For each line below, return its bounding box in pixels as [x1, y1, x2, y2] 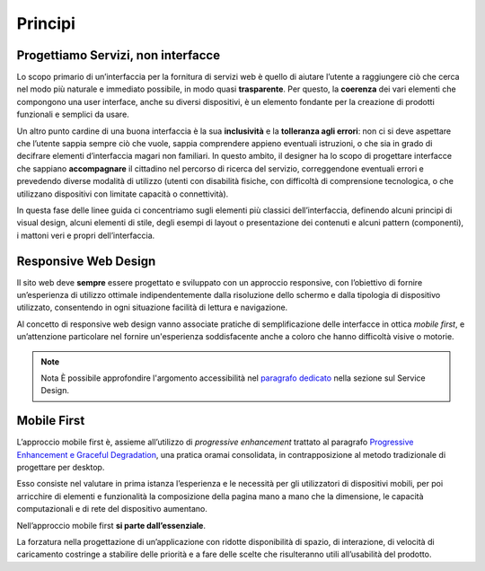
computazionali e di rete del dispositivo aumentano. [16, 504, 208, 514]
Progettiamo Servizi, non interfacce [16, 48, 220, 63]
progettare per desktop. [16, 462, 105, 473]
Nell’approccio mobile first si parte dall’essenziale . [16, 520, 207, 531]
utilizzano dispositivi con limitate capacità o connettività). [16, 189, 229, 199]
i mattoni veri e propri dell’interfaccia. [16, 230, 155, 241]
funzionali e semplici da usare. [16, 109, 129, 120]
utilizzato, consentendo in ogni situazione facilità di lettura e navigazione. [16, 302, 288, 313]
